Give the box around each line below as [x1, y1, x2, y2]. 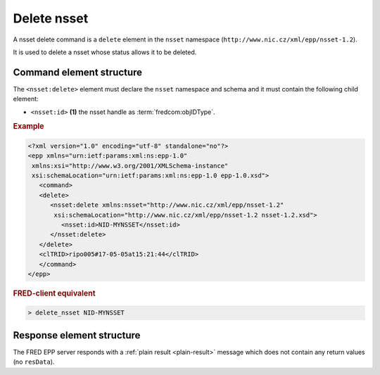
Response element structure [13, 329, 141, 341]
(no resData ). [13, 357, 55, 366]
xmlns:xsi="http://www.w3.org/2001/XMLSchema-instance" [32, 162, 229, 170]
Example [13, 122, 45, 132]
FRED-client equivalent [13, 288, 96, 298]
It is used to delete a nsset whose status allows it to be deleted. [13, 48, 197, 56]
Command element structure [13, 66, 143, 78]
